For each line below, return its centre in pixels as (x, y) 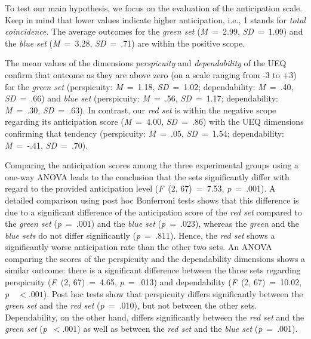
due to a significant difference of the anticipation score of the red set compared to (153, 212)
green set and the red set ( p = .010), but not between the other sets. (131, 305)
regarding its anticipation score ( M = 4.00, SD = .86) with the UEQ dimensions (154, 121)
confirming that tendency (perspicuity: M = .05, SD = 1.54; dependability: (144, 133)
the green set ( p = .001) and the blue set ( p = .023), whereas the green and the (152, 224)
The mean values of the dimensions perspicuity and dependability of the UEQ (146, 63)
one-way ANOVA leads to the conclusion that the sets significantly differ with (147, 176)
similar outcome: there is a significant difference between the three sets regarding (153, 270)
